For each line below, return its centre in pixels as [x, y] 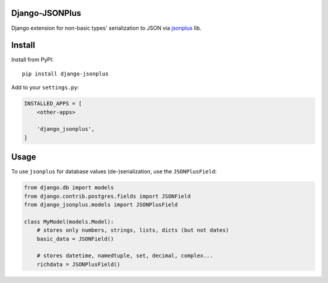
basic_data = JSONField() [75, 239]
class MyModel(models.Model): [69, 222]
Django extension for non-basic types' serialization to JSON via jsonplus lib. [106, 28]
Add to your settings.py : [45, 88]
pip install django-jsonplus [65, 74]
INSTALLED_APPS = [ [53, 104]
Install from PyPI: [32, 60]
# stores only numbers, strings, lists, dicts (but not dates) [133, 230]
